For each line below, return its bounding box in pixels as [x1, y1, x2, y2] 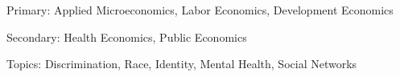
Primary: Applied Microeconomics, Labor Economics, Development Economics [6, 2, 394, 18]
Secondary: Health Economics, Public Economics [6, 28, 247, 45]
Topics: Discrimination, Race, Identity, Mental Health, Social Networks [6, 55, 357, 72]
